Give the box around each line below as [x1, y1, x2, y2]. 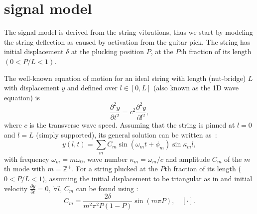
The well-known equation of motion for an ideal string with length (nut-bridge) [4, 72, 246, 83]
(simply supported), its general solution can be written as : [36, 129, 217, 140]
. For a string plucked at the [72, 163, 158, 174]
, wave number [83, 153, 128, 164]
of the [224, 153, 242, 164]
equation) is [4, 92, 40, 102]
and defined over [67, 82, 118, 93]
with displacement [4, 82, 59, 93]
